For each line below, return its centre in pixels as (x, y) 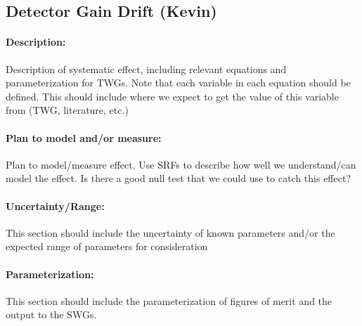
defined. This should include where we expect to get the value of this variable (172, 96)
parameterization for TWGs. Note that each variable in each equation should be (178, 83)
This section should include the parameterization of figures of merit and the (169, 300)
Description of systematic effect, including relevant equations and (146, 69)
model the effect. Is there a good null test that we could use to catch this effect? (179, 178)
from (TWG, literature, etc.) (67, 110)
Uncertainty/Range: (55, 206)
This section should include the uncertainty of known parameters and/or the (170, 232)
